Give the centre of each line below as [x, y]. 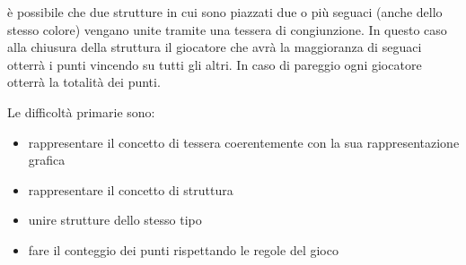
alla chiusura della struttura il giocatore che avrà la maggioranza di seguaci [215, 47]
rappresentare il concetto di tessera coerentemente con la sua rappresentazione [244, 142]
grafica [47, 160]
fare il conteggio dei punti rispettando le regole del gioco [183, 249]
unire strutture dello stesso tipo [115, 220]
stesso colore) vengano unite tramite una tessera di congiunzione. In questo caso [227, 29]
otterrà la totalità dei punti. [84, 82]
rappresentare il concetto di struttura [131, 189]
